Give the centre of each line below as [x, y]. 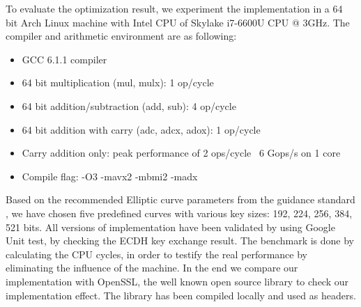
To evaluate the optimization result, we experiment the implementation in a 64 [174, 8]
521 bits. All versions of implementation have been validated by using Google [170, 227]
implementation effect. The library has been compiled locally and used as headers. [181, 295]
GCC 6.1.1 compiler [64, 59]
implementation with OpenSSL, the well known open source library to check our [177, 281]
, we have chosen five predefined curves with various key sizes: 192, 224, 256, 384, [179, 213]
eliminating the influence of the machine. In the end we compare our [152, 268]
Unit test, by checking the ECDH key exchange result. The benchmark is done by [180, 241]
